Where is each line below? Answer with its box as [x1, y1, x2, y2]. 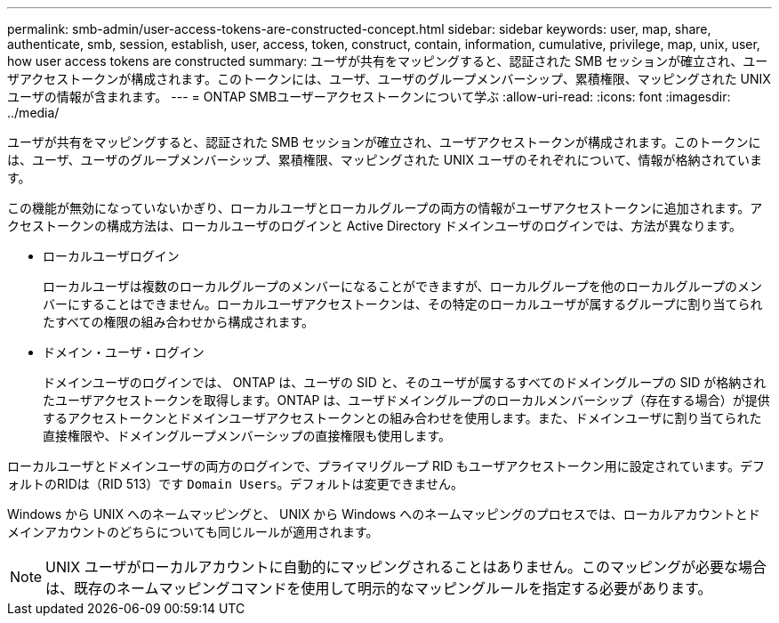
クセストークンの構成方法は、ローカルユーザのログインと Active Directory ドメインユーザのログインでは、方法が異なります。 [7, 218, 743, 233]
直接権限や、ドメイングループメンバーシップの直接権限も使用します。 [43, 428, 452, 443]
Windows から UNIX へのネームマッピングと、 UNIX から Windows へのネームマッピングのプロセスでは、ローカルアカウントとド [7, 506, 760, 522]
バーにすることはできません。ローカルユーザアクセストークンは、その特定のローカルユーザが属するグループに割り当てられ [43, 296, 763, 311]
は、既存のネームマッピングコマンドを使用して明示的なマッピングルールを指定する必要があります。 [45, 579, 712, 597]
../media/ [7, 105, 60, 120]
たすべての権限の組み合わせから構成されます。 [43, 314, 315, 329]
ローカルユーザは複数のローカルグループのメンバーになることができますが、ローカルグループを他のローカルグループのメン [43, 279, 762, 294]
